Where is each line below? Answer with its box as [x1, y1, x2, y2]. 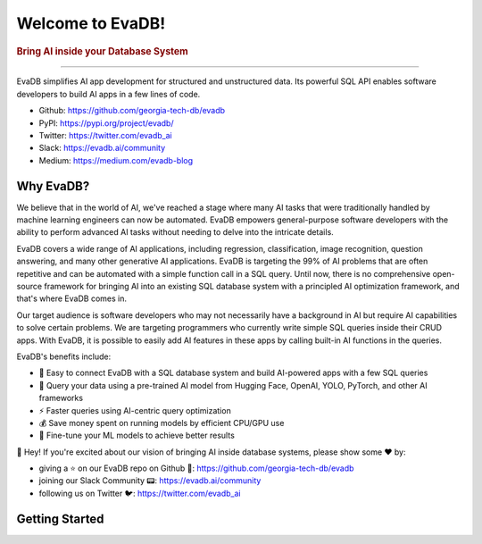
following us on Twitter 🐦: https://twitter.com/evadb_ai [38, 488, 241, 498]
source [16, 281, 43, 292]
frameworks [38, 393, 84, 404]
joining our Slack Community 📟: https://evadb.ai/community [38, 475, 262, 486]
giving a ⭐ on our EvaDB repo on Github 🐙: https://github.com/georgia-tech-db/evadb [38, 463, 354, 473]
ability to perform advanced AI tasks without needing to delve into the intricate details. [16, 227, 334, 238]
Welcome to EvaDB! [16, 13, 166, 33]
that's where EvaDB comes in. [16, 293, 127, 304]
